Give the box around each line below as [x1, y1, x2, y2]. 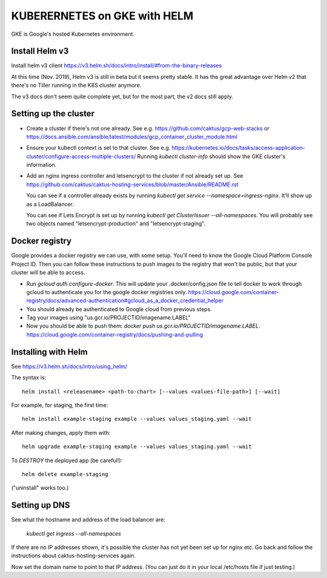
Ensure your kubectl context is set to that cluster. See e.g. [26, 144, 171, 152]
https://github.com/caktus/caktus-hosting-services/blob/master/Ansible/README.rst [26, 181, 239, 188]
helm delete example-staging [22, 471, 108, 477]
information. [26, 161, 57, 169]
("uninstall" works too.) [11, 484, 69, 491]
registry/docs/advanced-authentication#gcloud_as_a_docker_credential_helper [26, 297, 224, 304]
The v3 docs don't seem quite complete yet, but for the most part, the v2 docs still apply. [11, 93, 233, 100]
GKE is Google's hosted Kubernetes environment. [11, 30, 135, 38]
